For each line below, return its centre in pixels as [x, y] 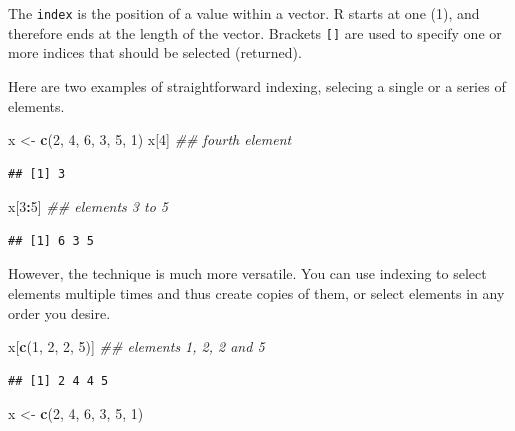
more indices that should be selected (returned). [155, 52]
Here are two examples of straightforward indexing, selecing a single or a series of [257, 85]
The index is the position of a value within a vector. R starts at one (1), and [244, 13]
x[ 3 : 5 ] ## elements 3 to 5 [88, 206]
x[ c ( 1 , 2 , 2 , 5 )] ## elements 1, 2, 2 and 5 [136, 346]
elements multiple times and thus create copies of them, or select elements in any [256, 293]
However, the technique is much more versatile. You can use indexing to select [247, 273]
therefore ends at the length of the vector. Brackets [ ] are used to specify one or [255, 32]
